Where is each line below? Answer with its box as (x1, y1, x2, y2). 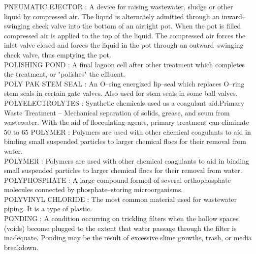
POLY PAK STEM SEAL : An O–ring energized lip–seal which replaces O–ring (4, 78, 245, 88)
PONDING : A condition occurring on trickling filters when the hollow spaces (4, 213, 239, 224)
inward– (222, 11, 246, 21)
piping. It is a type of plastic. (4, 203, 92, 214)
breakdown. (4, 242, 39, 252)
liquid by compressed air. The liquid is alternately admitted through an (4, 11, 220, 21)
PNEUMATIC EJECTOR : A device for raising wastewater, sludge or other (4, 1, 233, 11)
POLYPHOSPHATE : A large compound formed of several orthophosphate (4, 174, 231, 185)
